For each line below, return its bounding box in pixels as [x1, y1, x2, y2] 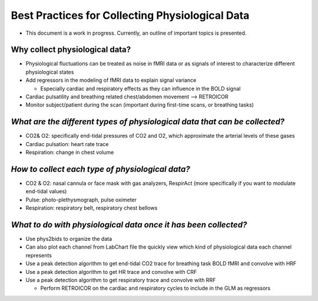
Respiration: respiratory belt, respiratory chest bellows [25, 204, 158, 211]
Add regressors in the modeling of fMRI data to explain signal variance [25, 77, 197, 84]
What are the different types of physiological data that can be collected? [11, 117, 285, 127]
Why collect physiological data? [11, 45, 131, 55]
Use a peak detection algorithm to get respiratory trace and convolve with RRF [25, 277, 216, 284]
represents [25, 252, 52, 259]
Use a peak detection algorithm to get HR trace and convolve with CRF [25, 268, 197, 275]
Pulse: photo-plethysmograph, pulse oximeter [25, 196, 137, 203]
